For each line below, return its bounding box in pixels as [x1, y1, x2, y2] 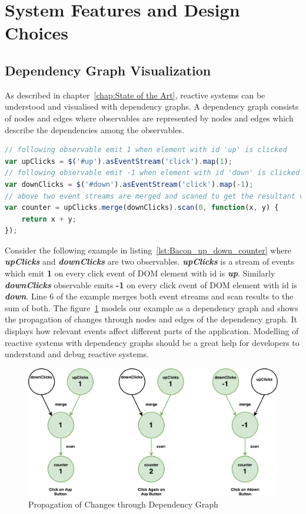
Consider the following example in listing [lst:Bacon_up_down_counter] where [5, 243, 292, 256]
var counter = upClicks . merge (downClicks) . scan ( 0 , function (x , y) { [5, 203, 279, 212]
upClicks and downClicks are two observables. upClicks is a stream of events [5, 255, 294, 268]
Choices [5, 21, 68, 45]
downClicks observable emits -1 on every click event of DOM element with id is [5, 278, 297, 291]
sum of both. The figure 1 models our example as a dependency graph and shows [5, 301, 298, 314]
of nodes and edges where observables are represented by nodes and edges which [5, 111, 294, 124]
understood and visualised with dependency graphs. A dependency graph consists [5, 100, 299, 113]
